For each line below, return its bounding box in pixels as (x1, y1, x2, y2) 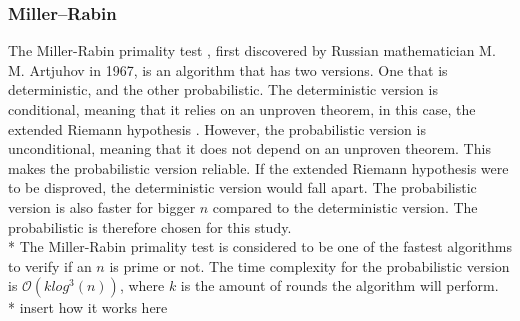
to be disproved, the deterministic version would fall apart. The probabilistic (8, 177, 477, 198)
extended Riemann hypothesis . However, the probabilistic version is (8, 118, 426, 139)
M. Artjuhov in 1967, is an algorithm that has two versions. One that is (8, 59, 448, 80)
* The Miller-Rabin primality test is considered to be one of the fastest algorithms (8, 236, 513, 257)
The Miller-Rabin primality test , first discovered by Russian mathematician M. (8, 40, 496, 61)
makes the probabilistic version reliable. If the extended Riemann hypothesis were (8, 157, 509, 178)
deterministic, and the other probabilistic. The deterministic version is (8, 79, 438, 100)
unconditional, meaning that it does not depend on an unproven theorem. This (8, 138, 491, 159)
